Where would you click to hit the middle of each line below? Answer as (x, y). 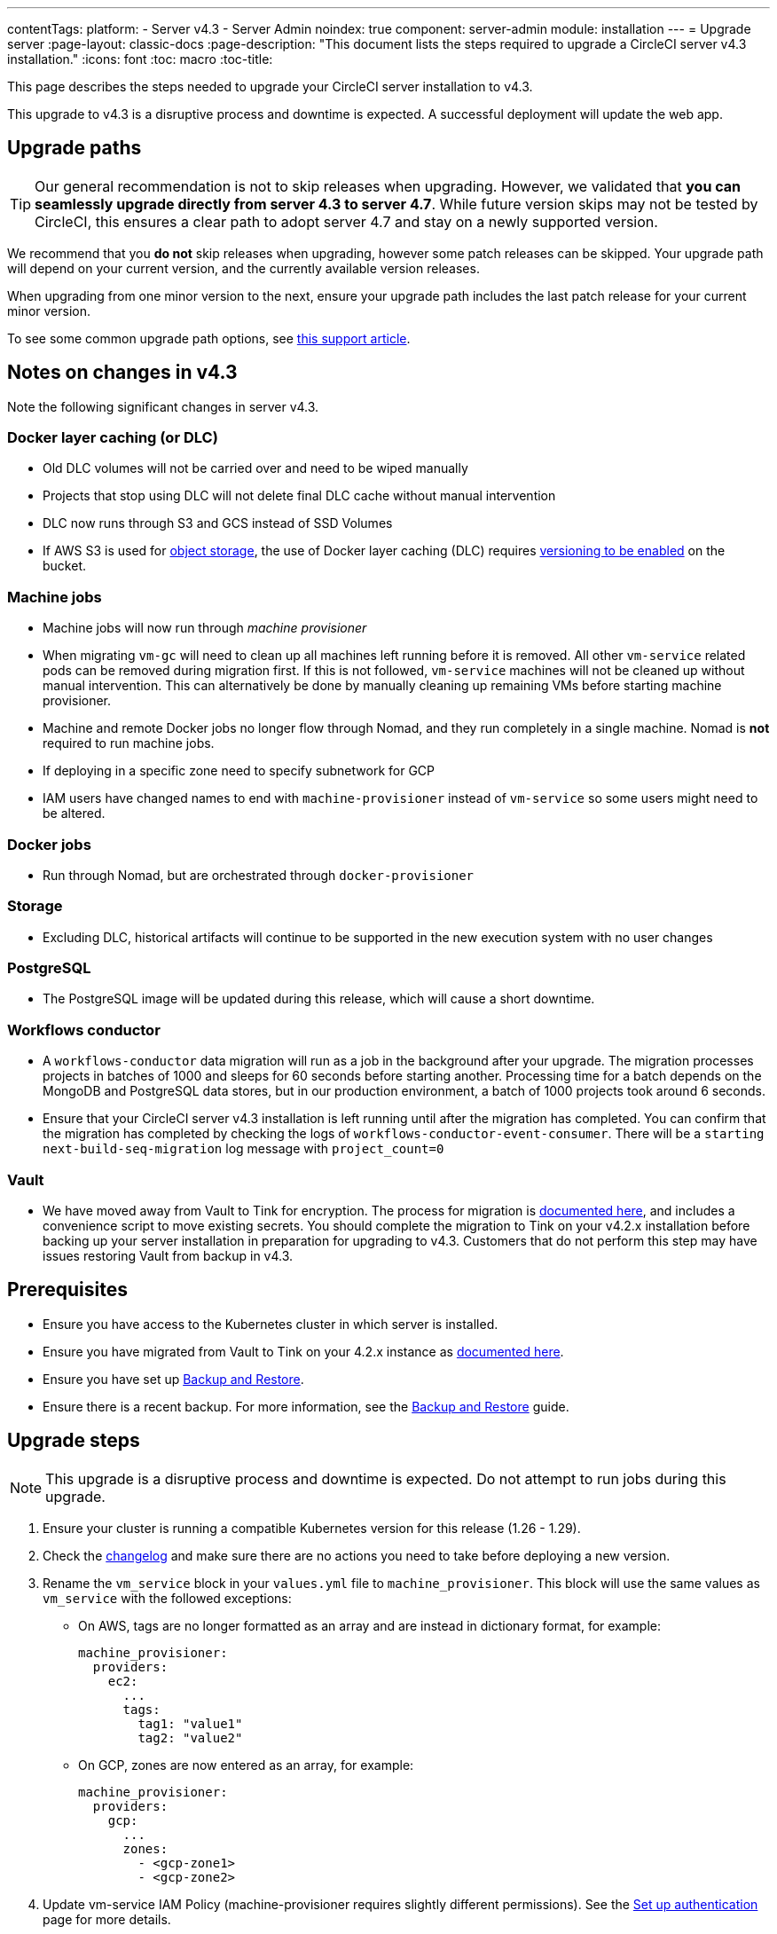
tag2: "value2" (190, 1737)
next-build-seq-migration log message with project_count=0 (243, 1149)
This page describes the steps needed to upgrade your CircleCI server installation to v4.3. (270, 86)
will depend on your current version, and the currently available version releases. (243, 268)
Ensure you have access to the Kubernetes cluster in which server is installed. (271, 1324)
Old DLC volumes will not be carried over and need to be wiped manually (255, 468)
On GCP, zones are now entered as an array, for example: (246, 1765)
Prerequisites (67, 1290)
